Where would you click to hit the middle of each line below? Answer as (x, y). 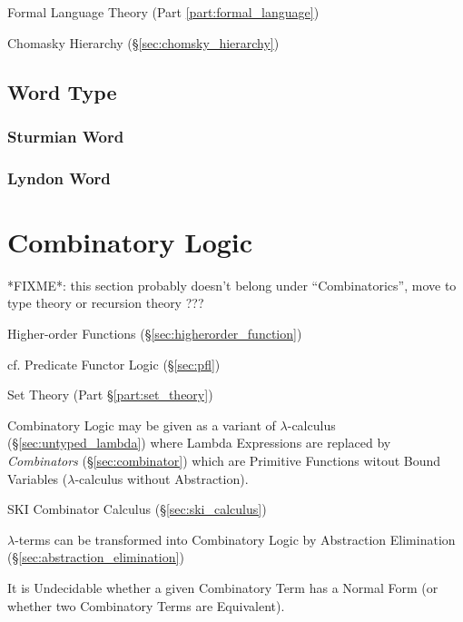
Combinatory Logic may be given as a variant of (142, 425)
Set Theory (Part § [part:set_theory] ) (110, 395)
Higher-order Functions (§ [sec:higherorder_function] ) (155, 333)
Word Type (62, 91)
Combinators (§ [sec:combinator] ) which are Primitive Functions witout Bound (224, 460)
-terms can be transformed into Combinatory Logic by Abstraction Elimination (235, 539)
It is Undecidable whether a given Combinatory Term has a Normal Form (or (223, 587)
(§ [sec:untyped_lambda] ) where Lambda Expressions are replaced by (199, 443)
